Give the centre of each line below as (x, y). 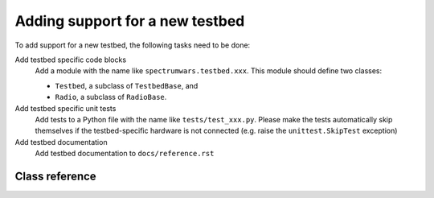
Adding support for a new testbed (130, 21)
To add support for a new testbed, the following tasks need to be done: (133, 45)
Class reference (55, 176)
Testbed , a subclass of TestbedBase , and (127, 85)
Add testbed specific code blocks (71, 60)
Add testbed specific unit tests (66, 108)
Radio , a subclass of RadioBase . (111, 97)
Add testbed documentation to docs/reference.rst (125, 154)
